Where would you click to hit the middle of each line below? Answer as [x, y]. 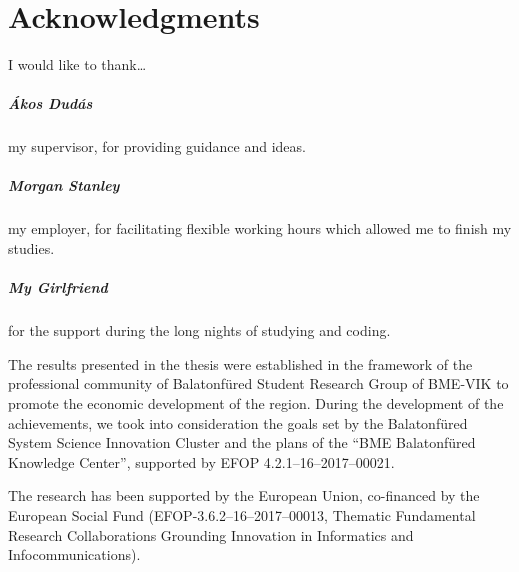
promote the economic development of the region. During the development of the [256, 402]
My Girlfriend [58, 287]
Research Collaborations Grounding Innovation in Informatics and [211, 534]
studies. [31, 248]
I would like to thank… [77, 64]
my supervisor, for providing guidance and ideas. [157, 146]
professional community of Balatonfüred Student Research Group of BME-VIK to [258, 383]
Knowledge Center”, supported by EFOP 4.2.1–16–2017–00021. [201, 461]
